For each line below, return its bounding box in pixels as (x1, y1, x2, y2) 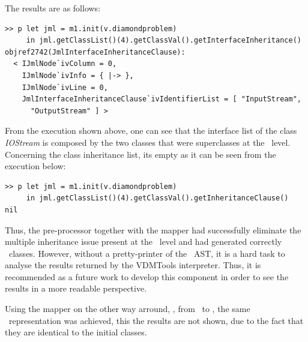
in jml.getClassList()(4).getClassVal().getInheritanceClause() (26, 194, 289, 203)
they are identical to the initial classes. (5, 326, 147, 338)
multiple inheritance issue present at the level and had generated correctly (5, 235, 282, 248)
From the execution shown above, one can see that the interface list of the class (5, 124, 297, 137)
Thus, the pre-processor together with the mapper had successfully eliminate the (5, 223, 301, 236)
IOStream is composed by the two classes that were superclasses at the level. (5, 136, 291, 148)
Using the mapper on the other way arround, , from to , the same (5, 302, 250, 315)
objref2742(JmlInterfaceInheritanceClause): (5, 47, 186, 56)
